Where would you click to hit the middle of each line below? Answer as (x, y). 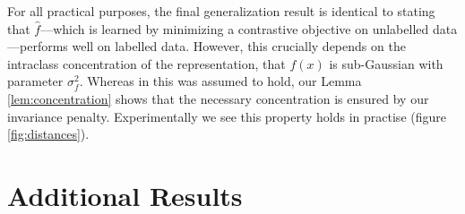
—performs (38, 46)
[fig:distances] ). (48, 134)
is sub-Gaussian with (386, 63)
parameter (35, 81)
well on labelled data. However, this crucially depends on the (239, 46)
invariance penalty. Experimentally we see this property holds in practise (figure (227, 116)
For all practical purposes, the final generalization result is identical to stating (221, 11)
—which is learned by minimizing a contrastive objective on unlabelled (235, 28)
